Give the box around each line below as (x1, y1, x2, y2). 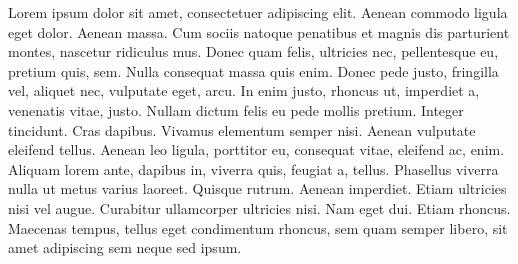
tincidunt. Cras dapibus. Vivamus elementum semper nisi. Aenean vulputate (8, 119, 476, 140)
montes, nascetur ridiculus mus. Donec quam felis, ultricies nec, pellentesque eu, (8, 41, 499, 62)
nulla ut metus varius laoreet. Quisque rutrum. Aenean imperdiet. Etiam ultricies (8, 178, 507, 199)
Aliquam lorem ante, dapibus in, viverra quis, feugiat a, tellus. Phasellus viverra (8, 158, 499, 179)
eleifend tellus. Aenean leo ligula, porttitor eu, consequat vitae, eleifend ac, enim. (8, 139, 505, 160)
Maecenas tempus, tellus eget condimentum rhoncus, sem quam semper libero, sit (8, 217, 508, 238)
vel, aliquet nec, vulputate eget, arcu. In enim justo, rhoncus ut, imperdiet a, (8, 80, 480, 101)
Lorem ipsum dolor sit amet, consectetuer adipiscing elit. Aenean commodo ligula (8, 2, 508, 22)
